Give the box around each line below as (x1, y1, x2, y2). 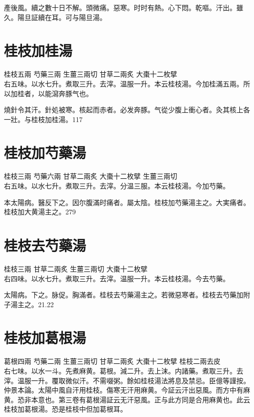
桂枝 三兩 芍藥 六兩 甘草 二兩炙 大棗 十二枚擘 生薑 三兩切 (4, 171, 177, 181)
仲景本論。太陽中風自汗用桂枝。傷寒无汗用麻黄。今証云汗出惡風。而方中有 (4, 385, 243, 395)
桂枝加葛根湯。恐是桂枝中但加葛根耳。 (4, 404, 127, 414)
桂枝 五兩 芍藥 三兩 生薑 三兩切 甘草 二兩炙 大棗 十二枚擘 (4, 69, 177, 79)
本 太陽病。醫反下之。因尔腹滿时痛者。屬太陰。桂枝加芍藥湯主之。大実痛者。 (4, 197, 250, 207)
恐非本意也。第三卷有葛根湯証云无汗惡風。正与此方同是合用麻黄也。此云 (17, 394, 250, 404)
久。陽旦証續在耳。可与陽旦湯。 (4, 12, 106, 22)
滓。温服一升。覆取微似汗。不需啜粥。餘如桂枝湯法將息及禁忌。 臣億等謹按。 (4, 375, 250, 385)
